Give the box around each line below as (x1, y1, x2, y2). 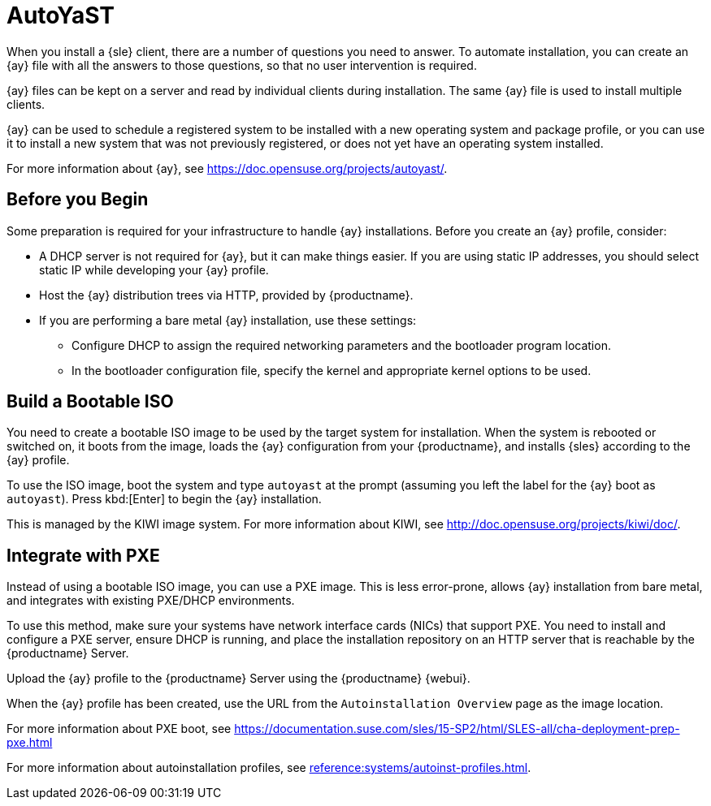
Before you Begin (7, 189, 149, 210)
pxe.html (7, 735, 53, 750)
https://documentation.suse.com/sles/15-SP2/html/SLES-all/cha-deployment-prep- (234, 722, 680, 736)
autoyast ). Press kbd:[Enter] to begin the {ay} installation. (7, 492, 322, 506)
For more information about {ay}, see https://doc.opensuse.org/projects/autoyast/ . (7, 161, 448, 175)
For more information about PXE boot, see (7, 722, 232, 736)
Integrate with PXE (7, 545, 160, 566)
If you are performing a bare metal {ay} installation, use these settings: (39, 312, 417, 327)
